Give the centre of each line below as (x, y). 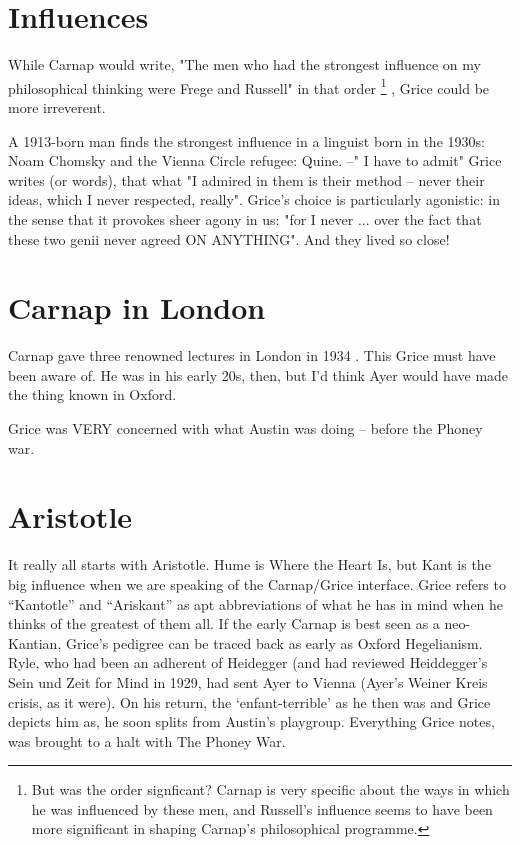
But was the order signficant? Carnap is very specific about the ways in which (270, 789)
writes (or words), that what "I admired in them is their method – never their (246, 179)
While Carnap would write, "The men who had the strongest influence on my (244, 64)
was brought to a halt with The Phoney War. (147, 740)
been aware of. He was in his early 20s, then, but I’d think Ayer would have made (258, 374)
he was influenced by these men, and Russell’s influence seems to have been (262, 808)
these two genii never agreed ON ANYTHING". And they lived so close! (229, 238)
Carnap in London (137, 307)
